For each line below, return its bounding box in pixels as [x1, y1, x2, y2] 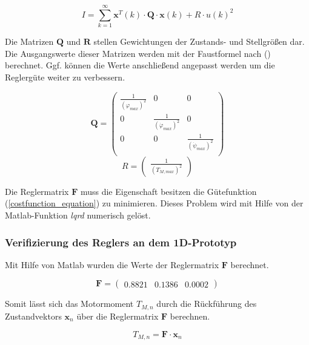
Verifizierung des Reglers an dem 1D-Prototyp [5, 234, 237, 249]
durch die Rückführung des [156, 297, 257, 310]
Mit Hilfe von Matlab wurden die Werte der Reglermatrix [5, 258, 219, 271]
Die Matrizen [5, 35, 54, 48]
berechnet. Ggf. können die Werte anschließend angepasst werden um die [5, 59, 275, 71]
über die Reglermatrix [76, 309, 159, 322]
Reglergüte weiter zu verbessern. [5, 70, 125, 83]
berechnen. [170, 309, 210, 322]
